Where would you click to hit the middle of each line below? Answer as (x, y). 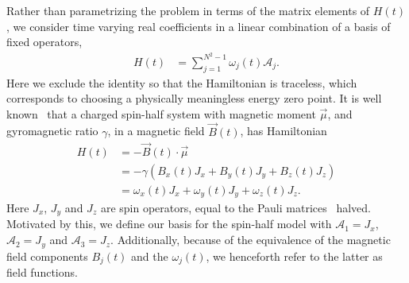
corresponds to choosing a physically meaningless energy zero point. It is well (194, 98)
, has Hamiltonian (284, 131)
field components (47, 256)
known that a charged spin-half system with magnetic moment (161, 113)
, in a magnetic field (156, 131)
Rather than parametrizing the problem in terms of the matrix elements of (188, 10)
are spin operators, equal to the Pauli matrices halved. (235, 208)
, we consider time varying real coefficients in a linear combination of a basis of (199, 26)
